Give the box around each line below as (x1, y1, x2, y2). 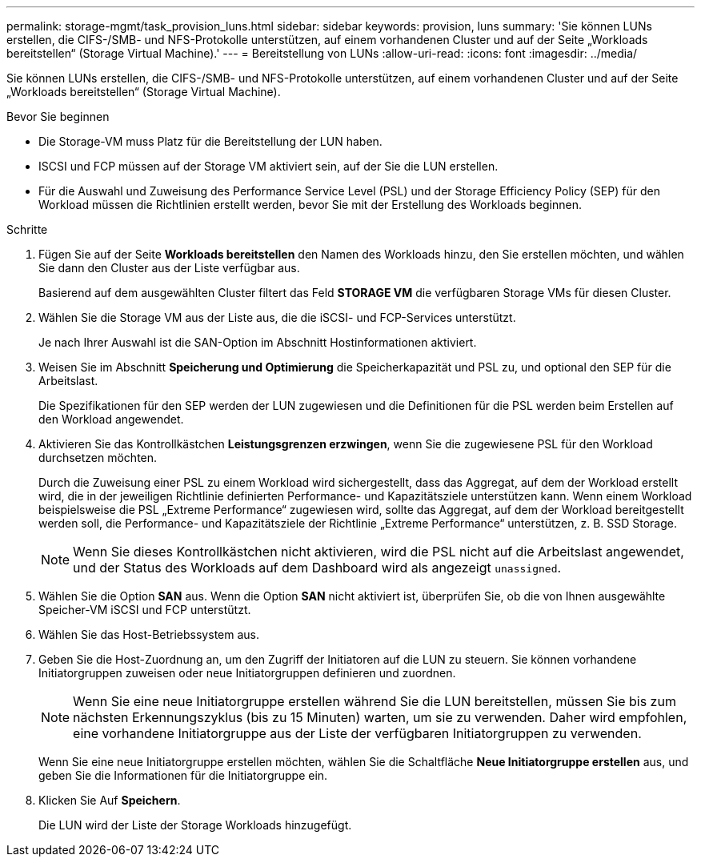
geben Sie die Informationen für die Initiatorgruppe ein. (38, 769, 328, 782)
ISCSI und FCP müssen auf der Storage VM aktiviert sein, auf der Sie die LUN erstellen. (38, 159, 499, 173)
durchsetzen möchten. (38, 451, 158, 464)
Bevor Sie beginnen (6, 110, 110, 123)
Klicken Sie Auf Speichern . (38, 793, 181, 807)
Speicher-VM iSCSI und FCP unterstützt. (38, 603, 251, 616)
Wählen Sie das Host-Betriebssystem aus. (38, 628, 259, 641)
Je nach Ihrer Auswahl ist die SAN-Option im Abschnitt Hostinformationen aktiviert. (38, 335, 477, 349)
